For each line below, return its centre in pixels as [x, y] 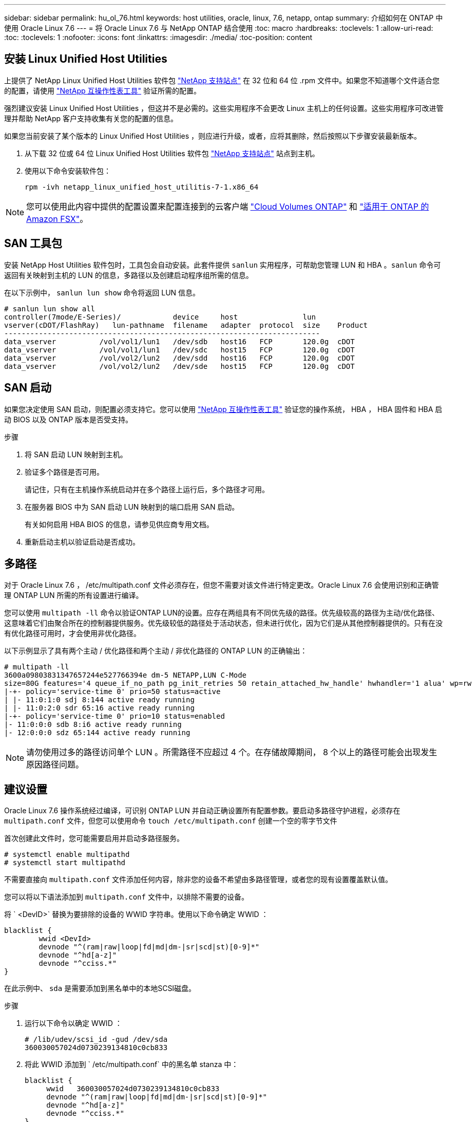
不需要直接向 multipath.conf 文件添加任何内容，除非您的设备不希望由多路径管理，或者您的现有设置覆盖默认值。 [198, 880]
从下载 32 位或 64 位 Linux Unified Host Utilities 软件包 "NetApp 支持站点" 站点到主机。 [172, 153]
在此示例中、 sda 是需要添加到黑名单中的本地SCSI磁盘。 [100, 988]
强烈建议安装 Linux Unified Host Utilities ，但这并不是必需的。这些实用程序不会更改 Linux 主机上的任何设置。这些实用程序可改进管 [224, 108]
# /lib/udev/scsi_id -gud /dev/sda [96, 1040]
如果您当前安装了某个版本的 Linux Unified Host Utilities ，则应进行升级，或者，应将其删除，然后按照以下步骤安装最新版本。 [213, 136]
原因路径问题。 [55, 765]
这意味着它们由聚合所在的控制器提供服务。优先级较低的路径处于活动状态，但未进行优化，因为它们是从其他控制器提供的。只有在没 [223, 623]
